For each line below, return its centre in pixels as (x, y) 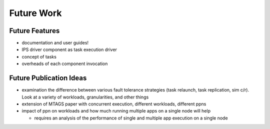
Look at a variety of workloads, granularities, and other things (85, 97)
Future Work (35, 13)
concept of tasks (39, 56)
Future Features (34, 31)
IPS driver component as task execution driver (69, 49)
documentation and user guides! (55, 43)
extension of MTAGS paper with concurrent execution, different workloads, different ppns (114, 104)
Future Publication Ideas (48, 78)
